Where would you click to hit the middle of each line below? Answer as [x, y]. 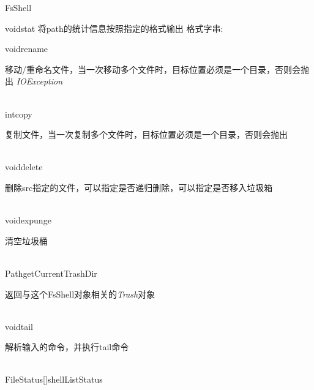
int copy [19, 114]
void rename [27, 49]
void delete [24, 167]
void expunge [28, 220]
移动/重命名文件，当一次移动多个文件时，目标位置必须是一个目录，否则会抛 [157, 69]
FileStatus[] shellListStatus [54, 379]
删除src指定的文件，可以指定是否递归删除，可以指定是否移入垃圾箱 [139, 187]
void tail [19, 326]
